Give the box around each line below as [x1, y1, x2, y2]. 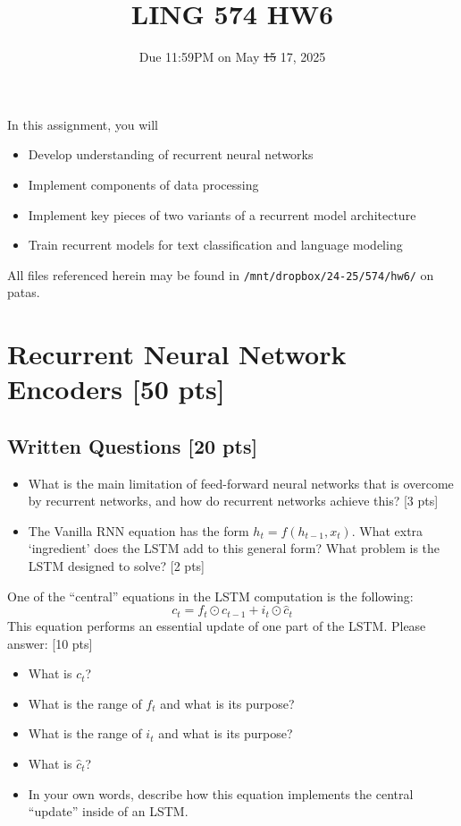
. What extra [351, 521, 423, 540]
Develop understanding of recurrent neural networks [28, 145, 314, 164]
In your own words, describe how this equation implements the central [28, 784, 414, 803]
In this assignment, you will [7, 115, 159, 133]
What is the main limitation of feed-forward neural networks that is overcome [28, 473, 454, 492]
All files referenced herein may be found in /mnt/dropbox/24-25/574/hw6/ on [7, 265, 434, 284]
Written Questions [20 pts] [7, 431, 258, 459]
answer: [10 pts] [7, 634, 93, 652]
